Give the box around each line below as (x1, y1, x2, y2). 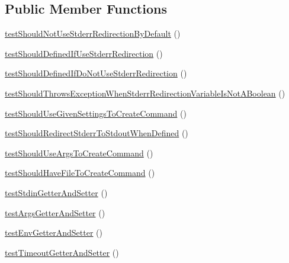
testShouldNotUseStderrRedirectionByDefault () (5, 27, 181, 40)
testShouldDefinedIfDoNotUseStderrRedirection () (5, 67, 187, 79)
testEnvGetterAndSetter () (5, 226, 102, 239)
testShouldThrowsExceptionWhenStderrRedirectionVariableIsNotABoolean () (5, 86, 285, 99)
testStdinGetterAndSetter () (5, 186, 108, 198)
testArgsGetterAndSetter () (5, 206, 105, 219)
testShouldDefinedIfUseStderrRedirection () (5, 47, 163, 59)
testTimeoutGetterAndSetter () (5, 246, 119, 258)
